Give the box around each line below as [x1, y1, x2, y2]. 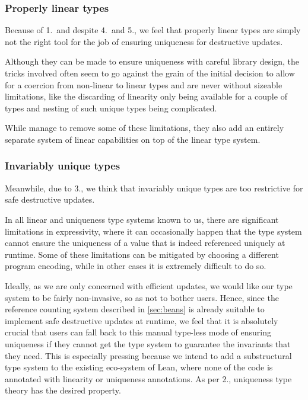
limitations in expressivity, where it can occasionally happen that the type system [5, 225, 302, 237]
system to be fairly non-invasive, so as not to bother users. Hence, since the [5, 291, 279, 303]
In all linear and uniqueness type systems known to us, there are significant [5, 213, 279, 225]
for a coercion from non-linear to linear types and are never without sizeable [5, 78, 282, 91]
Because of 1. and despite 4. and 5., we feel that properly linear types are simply [5, 24, 301, 36]
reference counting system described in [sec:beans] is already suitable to [5, 303, 265, 315]
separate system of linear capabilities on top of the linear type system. [5, 133, 261, 145]
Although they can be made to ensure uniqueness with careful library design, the [5, 55, 299, 68]
